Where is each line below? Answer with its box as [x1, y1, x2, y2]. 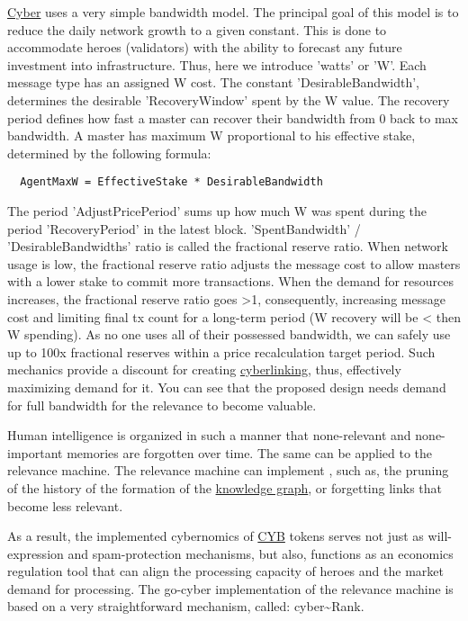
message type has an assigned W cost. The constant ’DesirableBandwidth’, [7, 73, 419, 92]
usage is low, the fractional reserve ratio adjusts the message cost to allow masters [7, 254, 461, 273]
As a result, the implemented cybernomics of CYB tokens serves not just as [7, 526, 424, 545]
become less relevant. [7, 496, 123, 515]
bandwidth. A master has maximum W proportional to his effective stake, [7, 126, 416, 145]
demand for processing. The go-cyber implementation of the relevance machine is [7, 579, 454, 598]
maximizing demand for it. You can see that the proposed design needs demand [7, 377, 446, 396]
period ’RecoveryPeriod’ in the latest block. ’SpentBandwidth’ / [7, 219, 361, 238]
